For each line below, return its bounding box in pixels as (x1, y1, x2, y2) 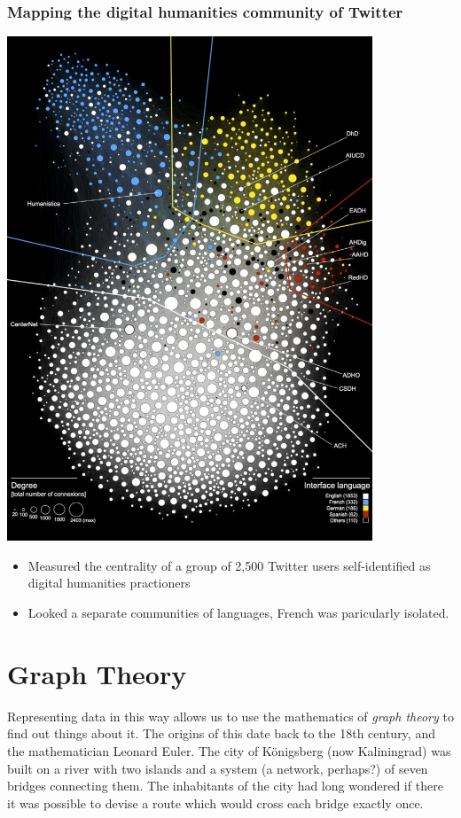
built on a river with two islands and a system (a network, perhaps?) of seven (7, 759, 428, 777)
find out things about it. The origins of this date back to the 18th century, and (7, 724, 435, 743)
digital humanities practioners (27, 573, 191, 592)
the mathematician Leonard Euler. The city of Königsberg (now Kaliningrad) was (7, 741, 451, 760)
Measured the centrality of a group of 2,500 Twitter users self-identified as (27, 556, 431, 574)
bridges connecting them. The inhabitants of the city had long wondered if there (7, 776, 443, 795)
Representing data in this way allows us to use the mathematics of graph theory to (7, 706, 454, 725)
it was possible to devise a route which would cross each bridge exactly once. (7, 793, 424, 812)
